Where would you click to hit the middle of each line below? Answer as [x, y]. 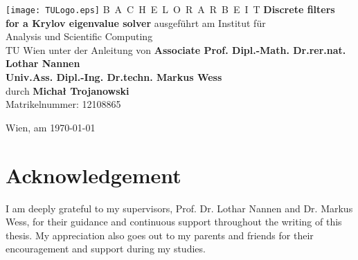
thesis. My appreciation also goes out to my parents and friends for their [160, 235]
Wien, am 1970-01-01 [51, 127]
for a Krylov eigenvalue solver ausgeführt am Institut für [136, 22]
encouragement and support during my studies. [106, 249]
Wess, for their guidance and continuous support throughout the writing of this [174, 222]
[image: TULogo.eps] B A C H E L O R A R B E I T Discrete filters [170, 9]
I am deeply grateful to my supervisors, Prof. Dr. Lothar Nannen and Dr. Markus [179, 208]
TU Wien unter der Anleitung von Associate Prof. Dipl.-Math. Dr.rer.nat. [176, 49]
